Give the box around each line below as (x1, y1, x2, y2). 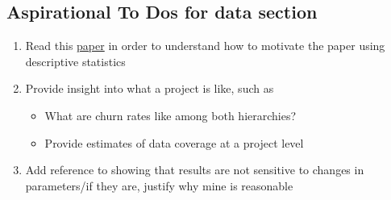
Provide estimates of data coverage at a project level (44, 134, 304, 151)
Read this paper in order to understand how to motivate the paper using (25, 37, 385, 54)
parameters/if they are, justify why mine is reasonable (25, 177, 293, 194)
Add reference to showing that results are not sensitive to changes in (25, 161, 364, 178)
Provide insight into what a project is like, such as (25, 80, 274, 97)
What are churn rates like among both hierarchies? (44, 106, 297, 123)
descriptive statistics (25, 52, 126, 69)
